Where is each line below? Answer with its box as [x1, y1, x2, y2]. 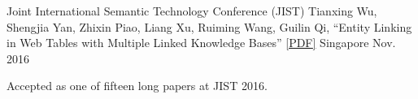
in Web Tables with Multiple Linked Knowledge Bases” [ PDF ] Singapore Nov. [7, 34, 396, 51]
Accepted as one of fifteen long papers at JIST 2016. [7, 77, 268, 94]
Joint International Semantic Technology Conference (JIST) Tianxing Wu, [7, 2, 377, 19]
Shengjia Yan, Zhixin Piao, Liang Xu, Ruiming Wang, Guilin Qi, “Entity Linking [7, 18, 412, 35]
